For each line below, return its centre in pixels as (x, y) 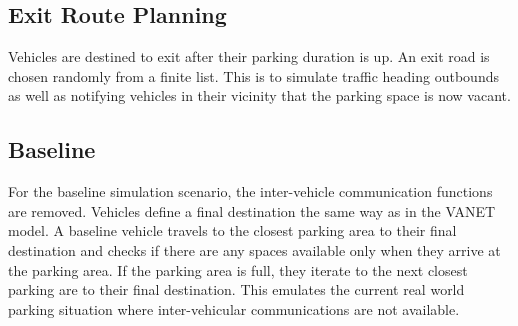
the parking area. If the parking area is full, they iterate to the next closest (238, 269)
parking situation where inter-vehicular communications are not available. (234, 308)
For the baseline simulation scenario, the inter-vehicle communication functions (250, 191)
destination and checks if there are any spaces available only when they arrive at (254, 249)
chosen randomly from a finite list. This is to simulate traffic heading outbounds (253, 75)
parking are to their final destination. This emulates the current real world (236, 289)
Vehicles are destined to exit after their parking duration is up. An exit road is (249, 56)
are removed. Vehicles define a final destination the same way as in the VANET (252, 210)
